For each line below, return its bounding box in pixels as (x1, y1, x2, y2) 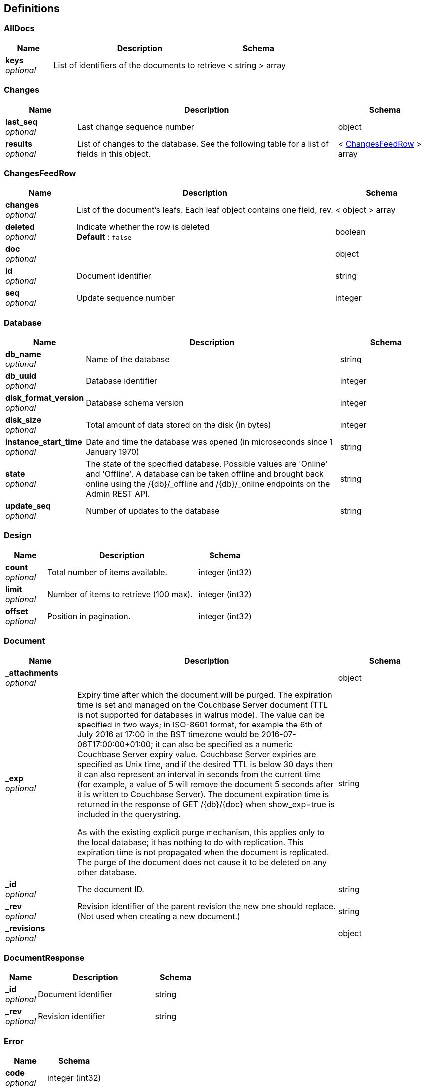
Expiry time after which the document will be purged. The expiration (77, 689, 332, 700)
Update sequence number (76, 293, 175, 303)
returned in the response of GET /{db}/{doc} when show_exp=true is (77, 799, 335, 809)
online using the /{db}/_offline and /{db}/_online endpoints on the (86, 479, 330, 489)
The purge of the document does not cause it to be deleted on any (77, 857, 327, 867)
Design (4, 530, 32, 541)
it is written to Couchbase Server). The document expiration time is (77, 789, 329, 799)
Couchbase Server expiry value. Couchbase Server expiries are (77, 749, 316, 759)
